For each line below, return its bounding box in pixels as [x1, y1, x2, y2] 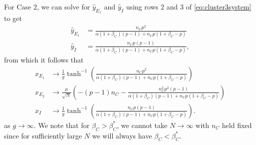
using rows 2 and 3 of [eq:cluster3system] [126, 1, 251, 11]
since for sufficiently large [4, 130, 82, 140]
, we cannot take [117, 119, 167, 130]
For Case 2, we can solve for [4, 1, 90, 11]
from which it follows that [4, 54, 84, 65]
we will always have [92, 130, 152, 140]
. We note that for [34, 119, 90, 130]
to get [4, 13, 22, 23]
